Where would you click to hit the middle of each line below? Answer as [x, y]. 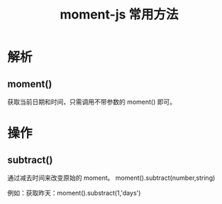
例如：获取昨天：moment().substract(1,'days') [74, 193]
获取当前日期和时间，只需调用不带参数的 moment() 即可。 [92, 102]
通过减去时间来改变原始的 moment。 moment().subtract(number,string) [111, 178]
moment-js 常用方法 [119, 15]
